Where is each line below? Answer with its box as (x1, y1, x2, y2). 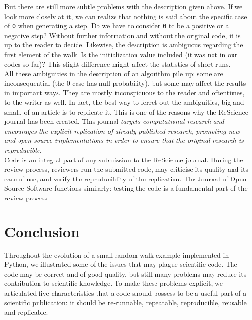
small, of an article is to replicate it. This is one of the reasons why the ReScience (4, 106, 249, 117)
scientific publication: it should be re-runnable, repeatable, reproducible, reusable (4, 297, 247, 307)
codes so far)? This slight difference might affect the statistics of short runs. (4, 59, 231, 69)
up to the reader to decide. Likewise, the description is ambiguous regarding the (4, 40, 243, 50)
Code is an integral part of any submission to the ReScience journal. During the (4, 154, 243, 164)
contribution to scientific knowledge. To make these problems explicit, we (4, 278, 223, 288)
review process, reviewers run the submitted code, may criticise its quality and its (4, 164, 249, 174)
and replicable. (4, 307, 48, 317)
